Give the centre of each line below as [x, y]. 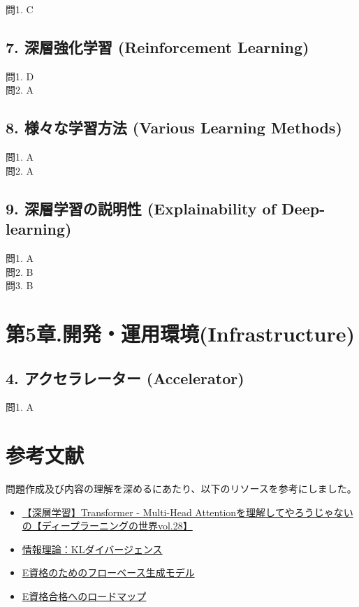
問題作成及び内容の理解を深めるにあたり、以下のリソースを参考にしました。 [181, 489]
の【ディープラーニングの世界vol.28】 [107, 526]
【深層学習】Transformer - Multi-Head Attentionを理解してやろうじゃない [188, 512]
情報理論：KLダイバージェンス [92, 549]
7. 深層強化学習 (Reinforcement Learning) [157, 46]
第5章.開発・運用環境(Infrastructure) [181, 333]
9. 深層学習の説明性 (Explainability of [141, 208]
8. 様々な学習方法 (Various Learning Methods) [174, 127]
